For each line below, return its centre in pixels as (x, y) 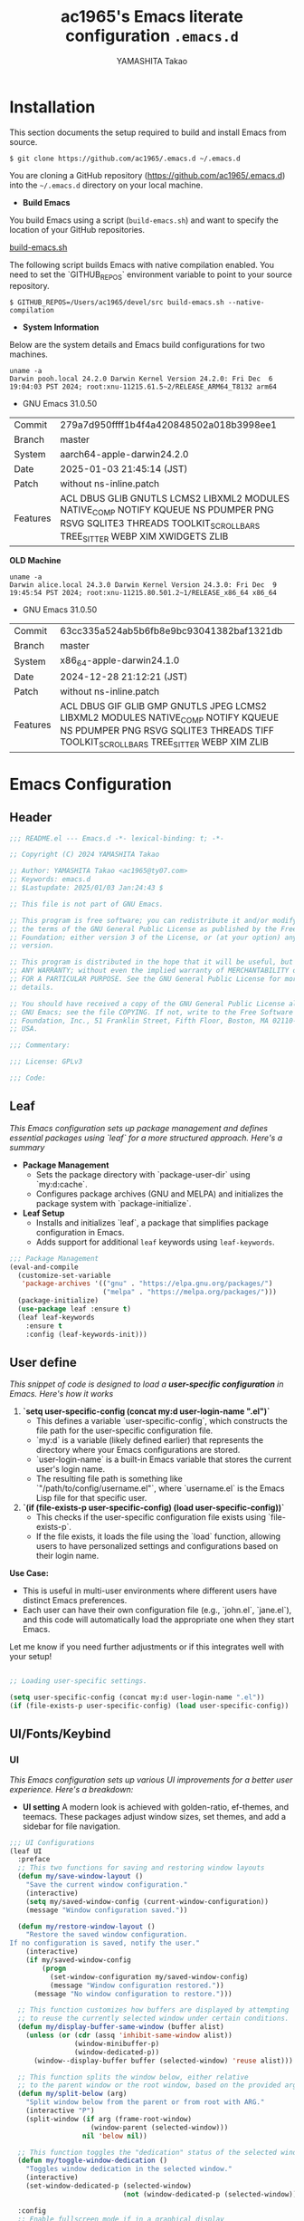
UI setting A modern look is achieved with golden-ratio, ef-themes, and (156, 1807)
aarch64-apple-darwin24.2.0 (124, 455)
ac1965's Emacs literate (152, 17)
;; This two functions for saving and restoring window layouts (141, 1868)
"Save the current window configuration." (107, 1885)
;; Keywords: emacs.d (50, 880)
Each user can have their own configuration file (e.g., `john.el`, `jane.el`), (157, 1610)
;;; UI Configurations (52, 1842)
